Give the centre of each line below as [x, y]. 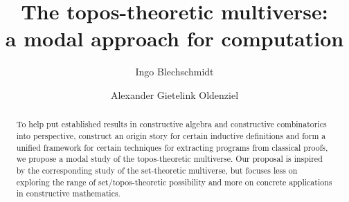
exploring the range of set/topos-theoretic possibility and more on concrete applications [174, 182]
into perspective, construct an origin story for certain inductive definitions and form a [171, 135]
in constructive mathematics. [68, 193]
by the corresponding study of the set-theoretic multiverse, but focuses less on [157, 170]
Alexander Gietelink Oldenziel [174, 94]
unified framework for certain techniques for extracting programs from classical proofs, [172, 147]
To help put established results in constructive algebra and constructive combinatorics [171, 124]
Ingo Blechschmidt [174, 72]
